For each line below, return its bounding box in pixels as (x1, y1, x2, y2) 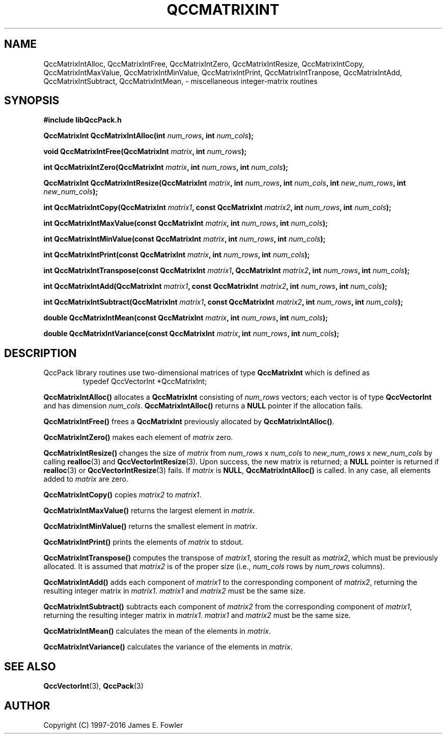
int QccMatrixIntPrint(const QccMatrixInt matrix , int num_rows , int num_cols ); (43, 250, 310, 259)
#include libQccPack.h (43, 115, 122, 125)
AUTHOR (4, 699, 50, 712)
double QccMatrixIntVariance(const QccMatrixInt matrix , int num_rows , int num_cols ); (43, 329, 340, 338)
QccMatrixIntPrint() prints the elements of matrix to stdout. (43, 538, 243, 547)
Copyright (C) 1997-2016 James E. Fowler (43, 720, 183, 729)
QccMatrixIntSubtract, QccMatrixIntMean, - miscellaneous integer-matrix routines (43, 76, 318, 85)
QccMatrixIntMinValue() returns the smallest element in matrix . (43, 522, 258, 531)
